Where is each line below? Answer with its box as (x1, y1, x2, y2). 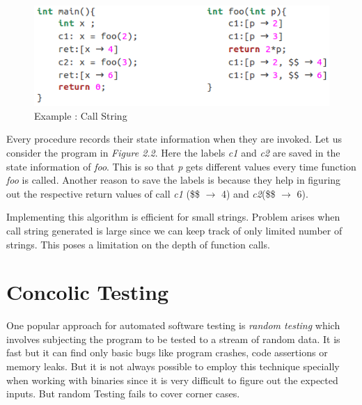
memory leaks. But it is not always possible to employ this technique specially (6, 359, 340, 373)
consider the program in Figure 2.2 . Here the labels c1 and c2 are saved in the (6, 145, 340, 159)
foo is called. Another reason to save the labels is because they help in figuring (6, 173, 341, 187)
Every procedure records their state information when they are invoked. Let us (6, 132, 342, 146)
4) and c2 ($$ (221, 186, 276, 200)
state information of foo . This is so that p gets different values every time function (6, 159, 356, 173)
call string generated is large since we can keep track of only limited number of (6, 223, 343, 237)
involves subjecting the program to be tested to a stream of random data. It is (6, 331, 340, 346)
